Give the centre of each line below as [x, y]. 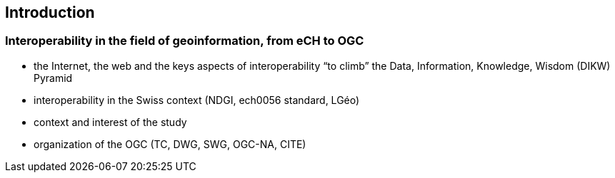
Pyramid [53, 78]
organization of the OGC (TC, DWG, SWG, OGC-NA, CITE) [170, 144]
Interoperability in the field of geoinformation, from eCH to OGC [185, 41]
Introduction [50, 12]
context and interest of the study [110, 122]
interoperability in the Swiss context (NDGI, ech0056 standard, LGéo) [197, 100]
